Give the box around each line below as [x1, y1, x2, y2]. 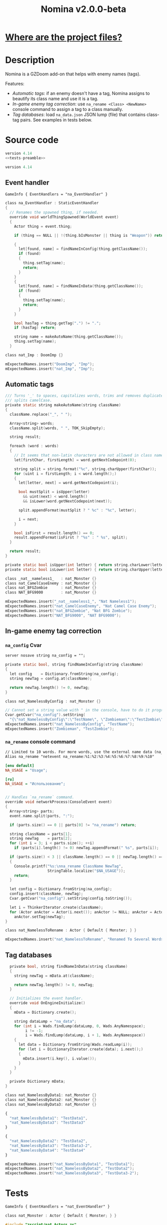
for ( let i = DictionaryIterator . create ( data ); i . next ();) [18, 1047, 143, 1052]
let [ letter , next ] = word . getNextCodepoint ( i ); [18, 481, 119, 486]
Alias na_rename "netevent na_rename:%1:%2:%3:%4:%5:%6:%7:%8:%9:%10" [5, 754, 155, 759]
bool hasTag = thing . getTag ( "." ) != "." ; [14, 321, 101, 326]
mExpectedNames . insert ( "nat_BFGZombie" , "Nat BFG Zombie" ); [5, 608, 133, 613]
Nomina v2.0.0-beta [40, 3, 127, 15]
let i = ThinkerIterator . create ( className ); [9, 905, 103, 910]
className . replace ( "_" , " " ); [9, 412, 72, 417]
